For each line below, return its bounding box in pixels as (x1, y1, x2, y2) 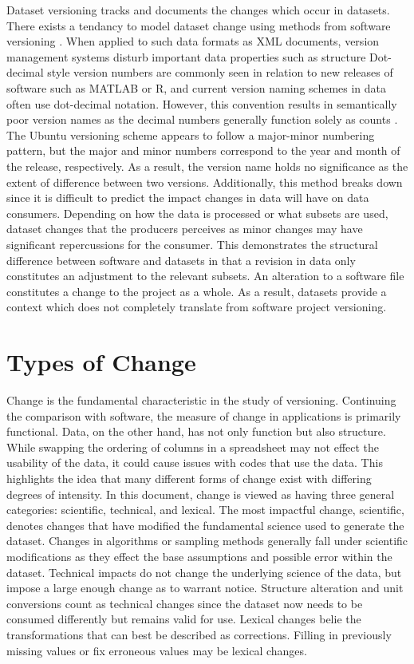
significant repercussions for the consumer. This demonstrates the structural (6, 235, 378, 252)
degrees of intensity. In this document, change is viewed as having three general (6, 485, 395, 502)
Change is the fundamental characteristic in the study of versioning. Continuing (6, 392, 396, 408)
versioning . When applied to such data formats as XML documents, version (6, 33, 380, 49)
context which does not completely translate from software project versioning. (6, 298, 387, 315)
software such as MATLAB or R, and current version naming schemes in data (6, 79, 387, 96)
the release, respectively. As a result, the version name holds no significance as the (6, 157, 408, 174)
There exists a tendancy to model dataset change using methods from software (6, 17, 391, 34)
